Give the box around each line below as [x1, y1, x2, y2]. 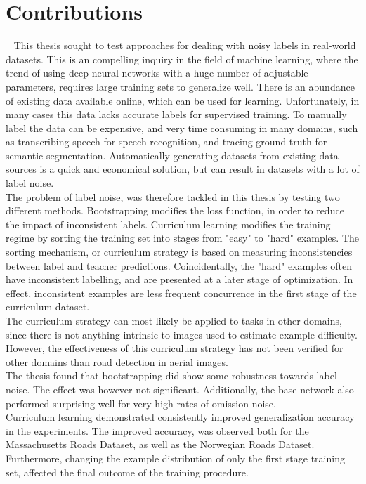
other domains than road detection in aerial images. [6, 354, 228, 369]
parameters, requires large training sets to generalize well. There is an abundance [6, 79, 355, 93]
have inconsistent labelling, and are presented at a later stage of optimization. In [6, 272, 353, 287]
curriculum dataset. [6, 299, 90, 314]
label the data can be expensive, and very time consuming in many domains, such [6, 120, 358, 135]
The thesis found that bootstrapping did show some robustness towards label [6, 368, 337, 383]
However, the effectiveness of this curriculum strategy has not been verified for [6, 341, 344, 355]
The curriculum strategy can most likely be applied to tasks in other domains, [6, 313, 342, 327]
